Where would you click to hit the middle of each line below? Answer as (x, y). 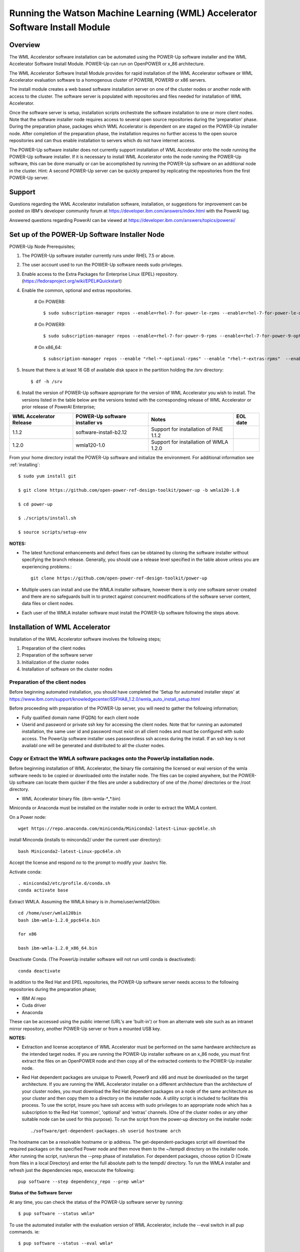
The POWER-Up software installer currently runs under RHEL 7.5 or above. (98, 256)
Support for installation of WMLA (189, 442)
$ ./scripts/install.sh (47, 518)
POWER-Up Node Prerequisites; (42, 246)
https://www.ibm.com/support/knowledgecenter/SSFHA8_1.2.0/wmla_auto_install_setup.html (104, 699)
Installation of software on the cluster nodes (67, 669)
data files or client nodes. (48, 603)
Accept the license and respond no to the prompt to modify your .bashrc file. (88, 863)
